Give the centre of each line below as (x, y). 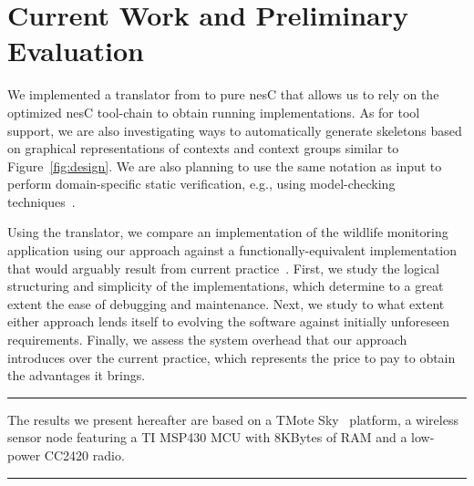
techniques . (41, 201)
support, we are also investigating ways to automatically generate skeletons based (235, 130)
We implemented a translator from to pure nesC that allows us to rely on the (223, 94)
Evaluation (76, 51)
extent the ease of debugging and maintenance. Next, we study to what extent (226, 303)
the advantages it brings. (77, 375)
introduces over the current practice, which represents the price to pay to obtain (232, 357)
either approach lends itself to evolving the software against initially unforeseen (229, 321)
